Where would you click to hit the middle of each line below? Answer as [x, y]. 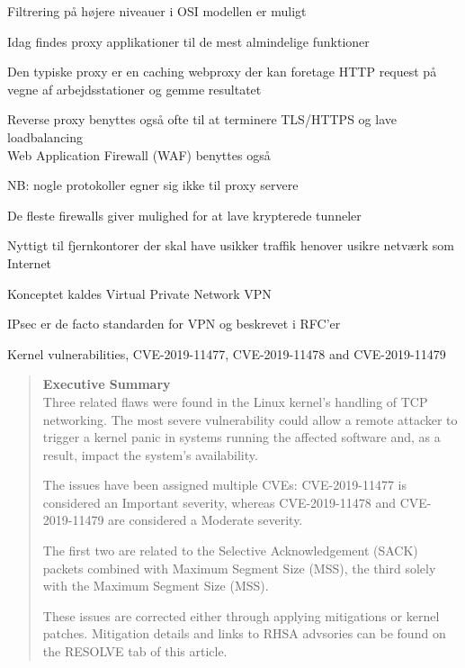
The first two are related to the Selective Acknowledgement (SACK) [230, 551]
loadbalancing [45, 136]
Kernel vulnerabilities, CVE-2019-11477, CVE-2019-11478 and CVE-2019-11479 [227, 353]
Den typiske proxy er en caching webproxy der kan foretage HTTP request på [222, 72]
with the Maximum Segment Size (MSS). [156, 586]
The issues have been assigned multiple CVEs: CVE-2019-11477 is [224, 485]
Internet [30, 262]
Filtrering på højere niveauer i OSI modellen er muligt [157, 11]
